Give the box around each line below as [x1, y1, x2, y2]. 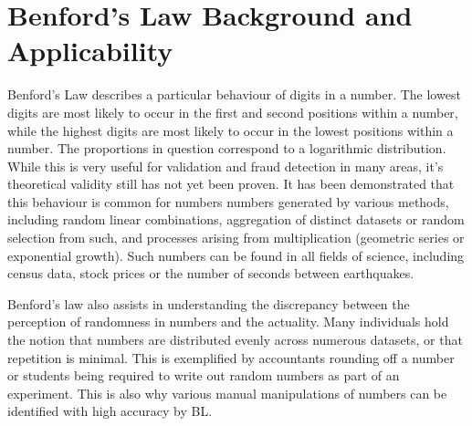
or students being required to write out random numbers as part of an [7, 366, 400, 385]
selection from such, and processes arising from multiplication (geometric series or [7, 228, 465, 247]
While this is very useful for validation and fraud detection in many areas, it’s [7, 156, 444, 175]
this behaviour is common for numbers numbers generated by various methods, [7, 192, 449, 211]
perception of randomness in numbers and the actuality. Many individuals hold [7, 312, 449, 331]
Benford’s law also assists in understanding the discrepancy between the [7, 294, 410, 313]
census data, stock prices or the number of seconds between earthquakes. [7, 264, 414, 283]
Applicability [7, 32, 173, 69]
